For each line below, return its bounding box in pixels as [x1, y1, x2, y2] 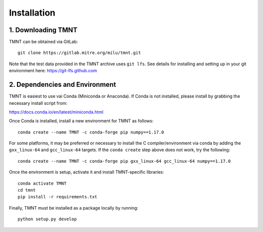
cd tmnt [18, 188, 36, 193]
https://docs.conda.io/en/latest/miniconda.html [9, 109, 104, 115]
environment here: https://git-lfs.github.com [9, 68, 97, 74]
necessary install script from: [9, 100, 68, 106]
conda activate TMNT [18, 180, 67, 186]
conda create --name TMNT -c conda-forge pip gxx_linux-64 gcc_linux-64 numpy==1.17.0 [18, 158, 231, 164]
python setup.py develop [18, 216, 77, 222]
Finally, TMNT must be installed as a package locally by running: [9, 205, 138, 211]
